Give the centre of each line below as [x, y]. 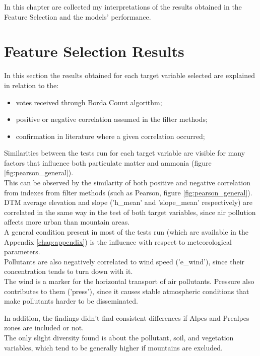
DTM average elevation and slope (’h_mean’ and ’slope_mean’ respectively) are [128, 202]
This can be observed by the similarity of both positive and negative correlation [127, 183]
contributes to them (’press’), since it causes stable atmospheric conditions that [127, 291]
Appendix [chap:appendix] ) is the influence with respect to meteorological [118, 241]
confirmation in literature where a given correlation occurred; [110, 136]
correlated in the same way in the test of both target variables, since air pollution [130, 212]
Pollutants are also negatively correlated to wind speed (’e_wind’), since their [124, 261]
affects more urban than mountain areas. [67, 222]
